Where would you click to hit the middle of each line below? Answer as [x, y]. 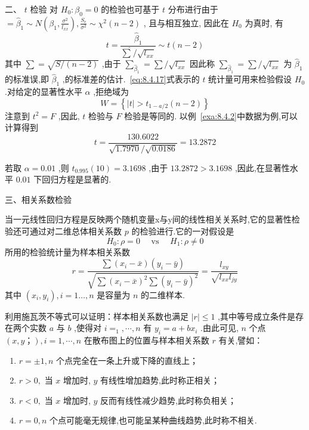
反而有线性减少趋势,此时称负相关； [169, 400]
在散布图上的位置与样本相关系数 [146, 340]
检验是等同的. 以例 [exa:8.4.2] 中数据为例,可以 [211, 115]
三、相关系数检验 [38, 199]
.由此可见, [220, 328]
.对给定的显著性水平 [44, 92]
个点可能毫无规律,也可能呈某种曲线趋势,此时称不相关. [153, 420]
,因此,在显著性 [262, 167]
